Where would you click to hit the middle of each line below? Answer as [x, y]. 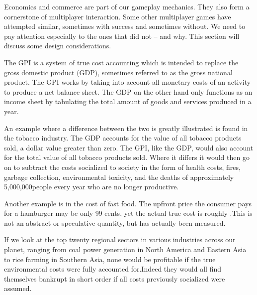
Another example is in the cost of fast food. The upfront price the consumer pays [128, 203]
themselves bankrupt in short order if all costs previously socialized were [115, 278]
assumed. [18, 288]
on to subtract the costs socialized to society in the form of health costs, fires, [122, 167]
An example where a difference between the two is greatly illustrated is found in [126, 128]
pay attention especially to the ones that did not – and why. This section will [122, 36]
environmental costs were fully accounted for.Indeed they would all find [113, 269]
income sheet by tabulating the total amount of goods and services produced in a [128, 101]
